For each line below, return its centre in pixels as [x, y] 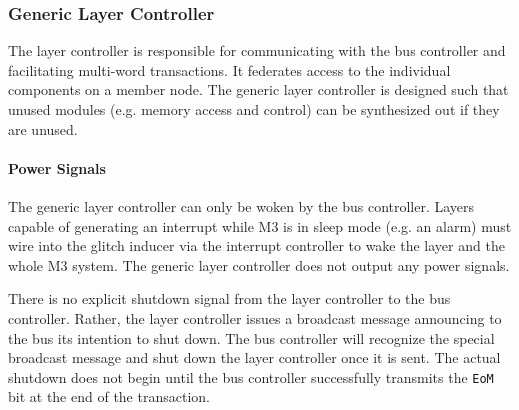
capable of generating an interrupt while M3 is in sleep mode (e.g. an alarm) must [260, 225]
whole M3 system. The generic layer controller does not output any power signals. [259, 264]
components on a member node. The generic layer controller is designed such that [258, 89]
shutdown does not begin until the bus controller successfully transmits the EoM [251, 376]
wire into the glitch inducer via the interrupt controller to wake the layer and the [256, 245]
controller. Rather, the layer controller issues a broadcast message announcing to [255, 317]
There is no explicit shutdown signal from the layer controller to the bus [229, 298]
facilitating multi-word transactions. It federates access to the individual [229, 69]
